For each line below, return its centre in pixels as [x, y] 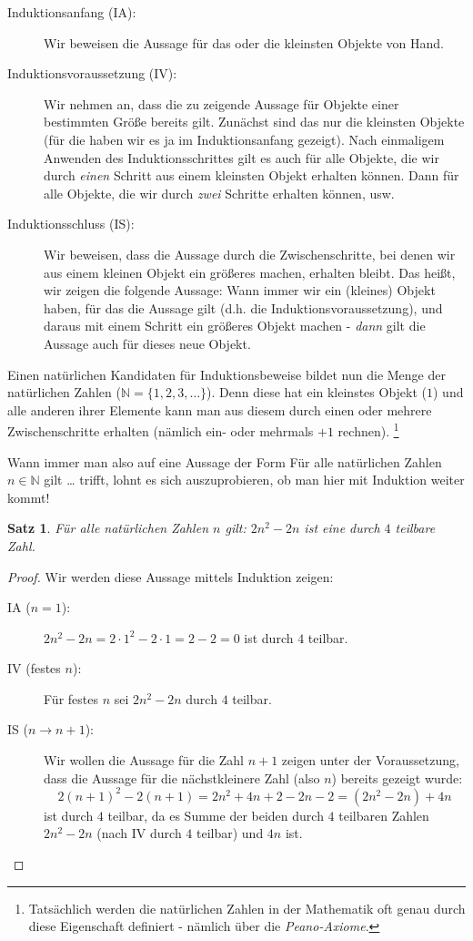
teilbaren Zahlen [384, 815]
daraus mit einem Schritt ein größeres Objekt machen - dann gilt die [235, 326]
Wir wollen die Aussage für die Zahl [144, 760]
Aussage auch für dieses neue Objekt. [147, 343]
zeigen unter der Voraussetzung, [370, 760]
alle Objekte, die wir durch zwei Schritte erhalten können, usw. [219, 193]
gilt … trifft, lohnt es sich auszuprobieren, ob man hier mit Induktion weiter [254, 480]
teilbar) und [230, 833]
